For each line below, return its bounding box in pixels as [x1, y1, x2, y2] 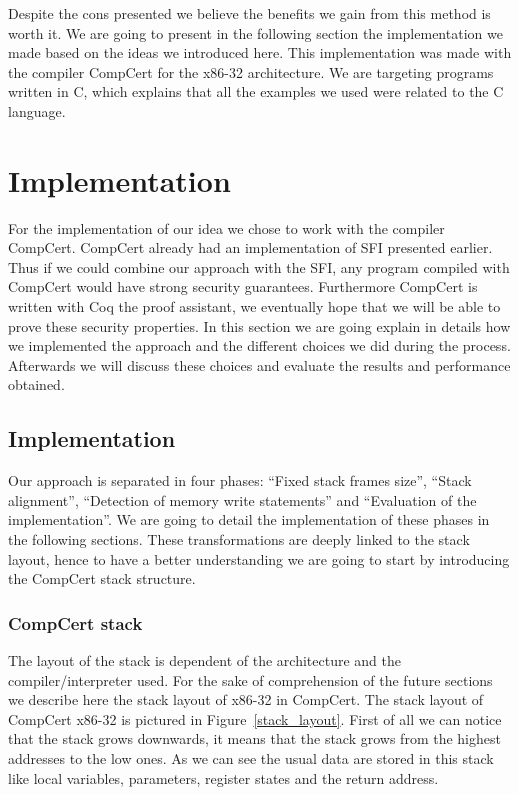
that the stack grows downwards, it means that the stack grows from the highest [8, 728, 501, 749]
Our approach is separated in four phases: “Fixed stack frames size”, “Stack [8, 470, 472, 491]
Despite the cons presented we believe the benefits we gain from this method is [8, 3, 491, 23]
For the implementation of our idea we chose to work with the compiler [8, 217, 445, 238]
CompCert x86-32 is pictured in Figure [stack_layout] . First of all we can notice [8, 708, 502, 729]
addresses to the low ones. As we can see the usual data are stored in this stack [8, 747, 494, 768]
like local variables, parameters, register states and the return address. [8, 767, 439, 788]
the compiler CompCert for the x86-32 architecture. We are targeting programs [8, 61, 494, 82]
